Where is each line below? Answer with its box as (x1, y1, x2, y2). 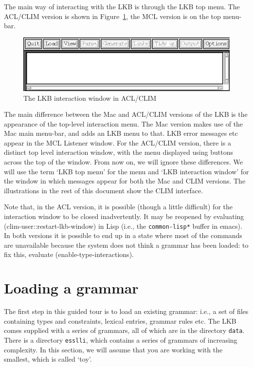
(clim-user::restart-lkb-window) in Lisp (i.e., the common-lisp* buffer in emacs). (4, 220, 242, 231)
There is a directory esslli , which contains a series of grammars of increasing (4, 335, 237, 345)
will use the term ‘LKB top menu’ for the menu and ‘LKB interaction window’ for (4, 166, 249, 176)
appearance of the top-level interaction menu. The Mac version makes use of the (4, 118, 243, 128)
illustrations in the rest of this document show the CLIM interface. (4, 185, 203, 195)
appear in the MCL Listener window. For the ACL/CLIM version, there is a (4, 137, 231, 147)
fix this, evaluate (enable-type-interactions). (4, 249, 134, 259)
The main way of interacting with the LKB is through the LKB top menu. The (4, 1, 240, 11)
